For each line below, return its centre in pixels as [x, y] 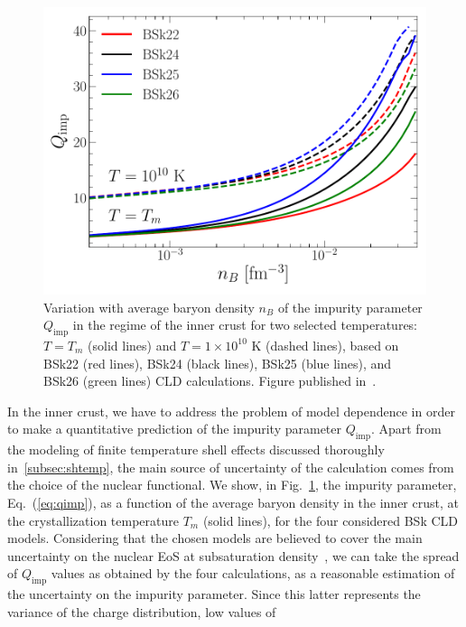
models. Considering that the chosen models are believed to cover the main [215, 538]
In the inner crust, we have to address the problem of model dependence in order [231, 411]
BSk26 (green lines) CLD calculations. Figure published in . [210, 381]
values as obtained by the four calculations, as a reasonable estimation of [253, 573]
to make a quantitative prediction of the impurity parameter [175, 429]
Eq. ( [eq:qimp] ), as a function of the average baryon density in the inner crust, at [233, 502]
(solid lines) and [132, 345]
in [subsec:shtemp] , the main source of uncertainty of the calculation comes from [231, 467]
